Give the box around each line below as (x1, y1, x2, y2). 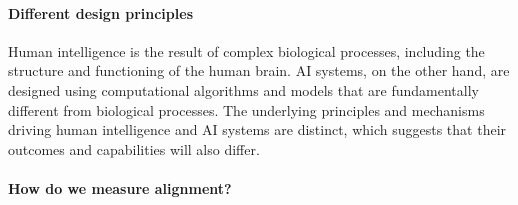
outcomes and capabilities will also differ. (8, 138, 260, 159)
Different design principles (8, 2, 193, 23)
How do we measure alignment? (8, 177, 232, 198)
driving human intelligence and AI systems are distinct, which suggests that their (8, 119, 507, 140)
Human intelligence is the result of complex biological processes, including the (8, 40, 485, 61)
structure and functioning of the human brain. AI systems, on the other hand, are (8, 60, 510, 81)
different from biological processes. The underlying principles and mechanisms (8, 99, 485, 120)
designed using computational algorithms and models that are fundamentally (8, 79, 479, 100)
